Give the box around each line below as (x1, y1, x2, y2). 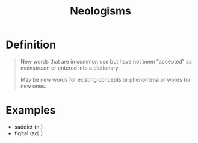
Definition (5, 38, 57, 52)
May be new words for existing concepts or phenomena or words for (20, 76, 191, 83)
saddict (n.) (14, 123, 43, 130)
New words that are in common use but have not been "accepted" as (20, 58, 192, 65)
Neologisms (69, 4, 132, 18)
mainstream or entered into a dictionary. (20, 64, 120, 71)
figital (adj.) (14, 129, 43, 136)
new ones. (20, 82, 46, 90)
